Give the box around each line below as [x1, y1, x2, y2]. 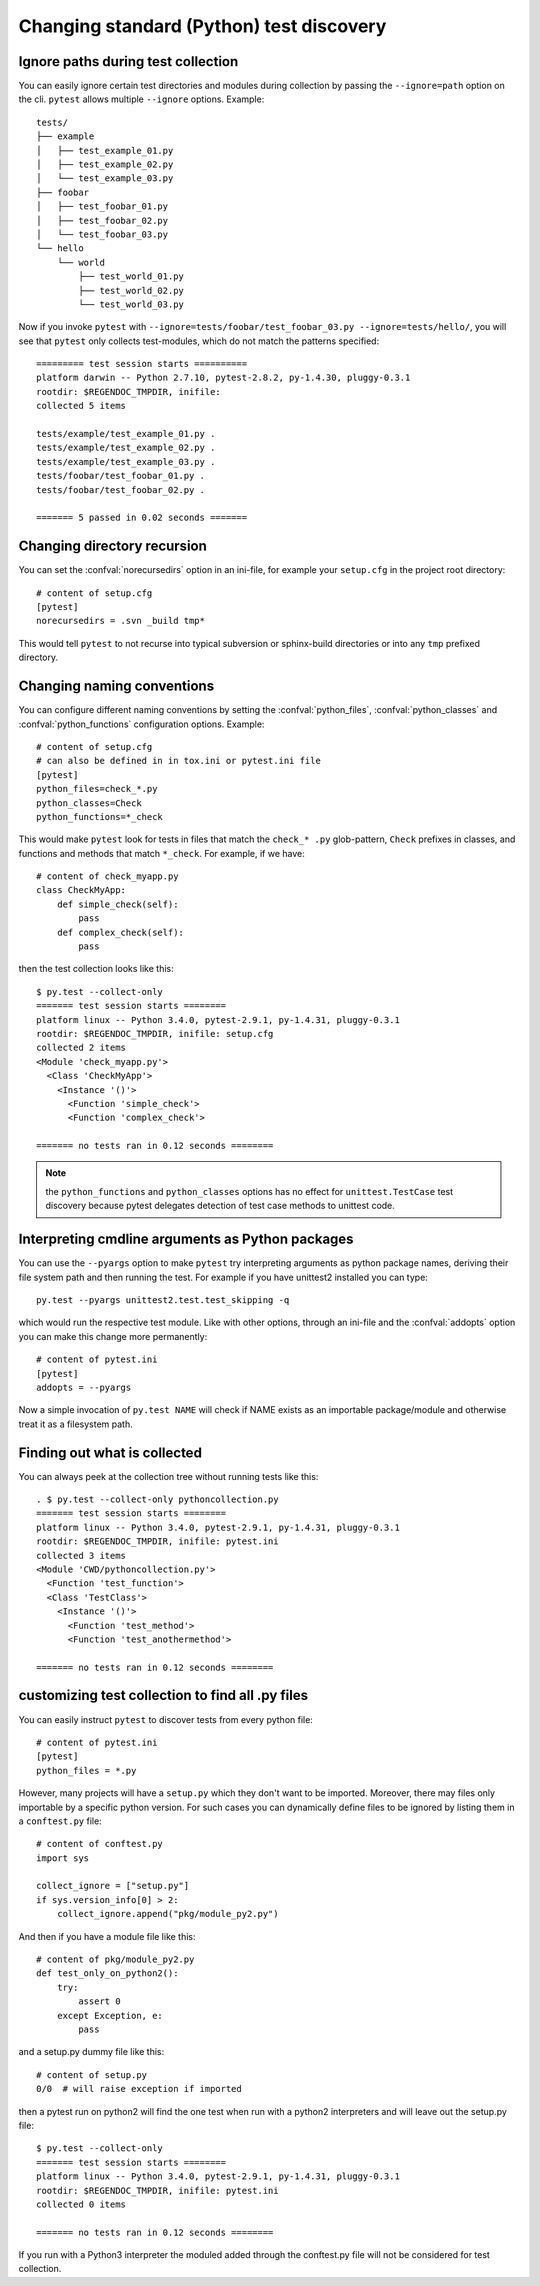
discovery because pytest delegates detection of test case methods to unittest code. [45, 1200, 395, 1212]
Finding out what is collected [18, 1444, 202, 1461]
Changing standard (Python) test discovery [18, 15, 387, 37]
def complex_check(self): [56, 926, 185, 938]
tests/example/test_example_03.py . [36, 456, 216, 467]
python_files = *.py [36, 1765, 137, 1776]
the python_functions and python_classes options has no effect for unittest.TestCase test [45, 1185, 454, 1197]
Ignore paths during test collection [18, 53, 239, 70]
